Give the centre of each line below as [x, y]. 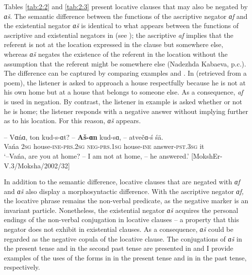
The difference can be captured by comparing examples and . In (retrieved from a [126, 73]
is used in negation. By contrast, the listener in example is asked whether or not [123, 101]
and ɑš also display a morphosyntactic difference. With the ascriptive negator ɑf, [124, 191]
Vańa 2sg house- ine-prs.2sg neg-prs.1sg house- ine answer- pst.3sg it [104, 146]
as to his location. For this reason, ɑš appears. [72, 121]
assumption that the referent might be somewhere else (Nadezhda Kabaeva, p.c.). [125, 63]
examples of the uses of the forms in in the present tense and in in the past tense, [125, 257]
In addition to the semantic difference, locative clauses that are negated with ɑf [122, 182]
